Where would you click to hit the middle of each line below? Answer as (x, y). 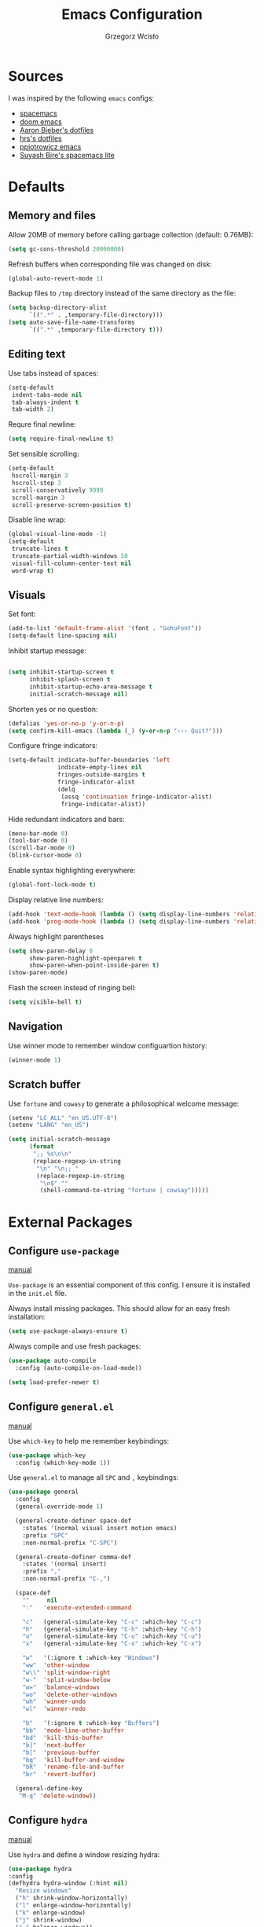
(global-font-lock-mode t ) (52, 885)
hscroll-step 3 (36, 483)
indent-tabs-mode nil (47, 395)
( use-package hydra (40, 1869)
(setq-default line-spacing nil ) (63, 636)
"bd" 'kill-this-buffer (63, 1738)
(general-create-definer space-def (73, 1521)
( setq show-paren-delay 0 (50, 951)
